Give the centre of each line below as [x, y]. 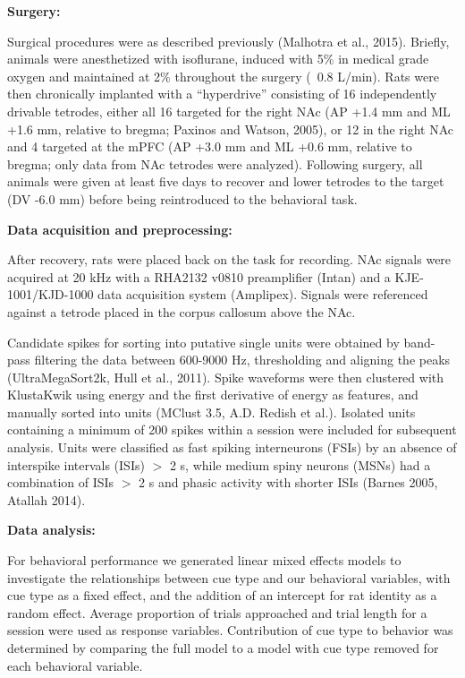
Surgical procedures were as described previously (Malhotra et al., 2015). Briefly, [228, 41]
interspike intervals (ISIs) [76, 464]
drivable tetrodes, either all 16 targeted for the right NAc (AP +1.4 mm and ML [229, 111]
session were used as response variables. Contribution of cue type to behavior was [230, 630]
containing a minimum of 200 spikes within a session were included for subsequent [232, 429]
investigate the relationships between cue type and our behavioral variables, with [229, 577]
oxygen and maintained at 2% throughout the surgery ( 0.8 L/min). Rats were [223, 76]
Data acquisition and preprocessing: [120, 229]
